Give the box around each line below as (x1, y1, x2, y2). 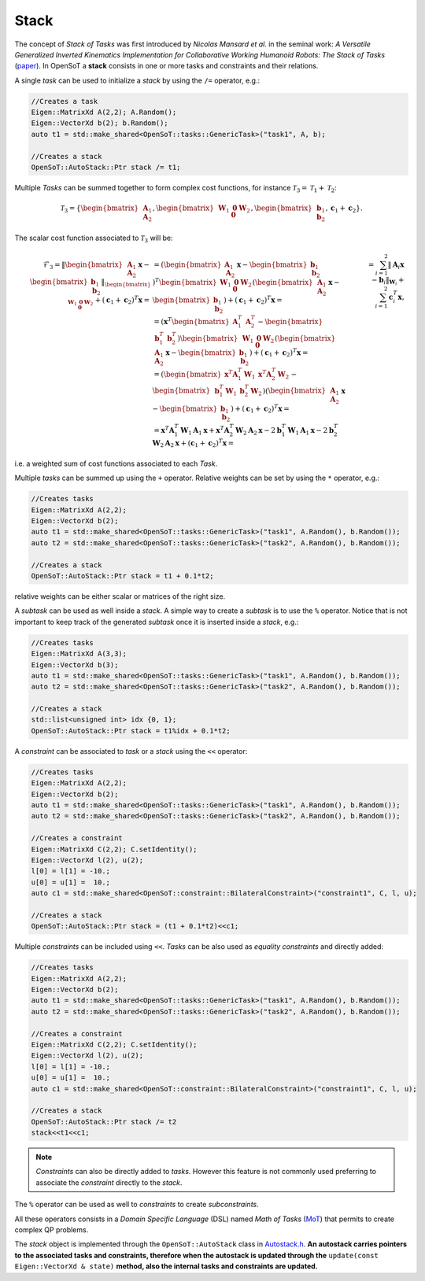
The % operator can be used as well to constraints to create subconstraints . (14, 1200, 259, 1209)
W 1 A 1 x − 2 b (287, 426, 334, 437)
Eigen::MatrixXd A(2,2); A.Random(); (31, 108, 177, 117)
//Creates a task (31, 97, 98, 105)
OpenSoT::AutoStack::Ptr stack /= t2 (31, 1117, 177, 1126)
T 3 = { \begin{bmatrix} (60, 204, 139, 215)
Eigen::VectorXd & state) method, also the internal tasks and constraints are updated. (14, 1261, 318, 1271)
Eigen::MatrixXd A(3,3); (31, 649, 128, 659)
